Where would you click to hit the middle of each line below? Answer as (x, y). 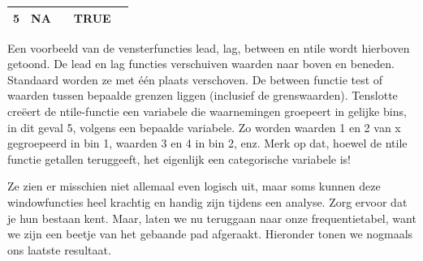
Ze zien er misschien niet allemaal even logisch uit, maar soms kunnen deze (194, 186)
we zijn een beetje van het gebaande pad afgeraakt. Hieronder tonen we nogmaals (210, 234)
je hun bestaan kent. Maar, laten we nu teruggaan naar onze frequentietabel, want (212, 218)
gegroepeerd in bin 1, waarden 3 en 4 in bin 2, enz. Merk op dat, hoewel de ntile (207, 143)
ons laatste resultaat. (59, 249)
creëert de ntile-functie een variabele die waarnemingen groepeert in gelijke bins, (207, 111)
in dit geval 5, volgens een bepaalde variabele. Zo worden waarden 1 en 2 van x (204, 127)
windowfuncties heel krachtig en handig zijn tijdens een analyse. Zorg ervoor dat (207, 201)
